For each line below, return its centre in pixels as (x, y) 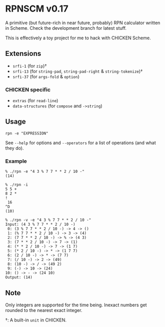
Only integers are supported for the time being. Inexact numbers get (76, 305)
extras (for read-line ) (35, 101)
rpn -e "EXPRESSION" (27, 133)
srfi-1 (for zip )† (30, 66)
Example (16, 161)
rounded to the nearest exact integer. (44, 310)
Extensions (23, 54)
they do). (15, 148)
